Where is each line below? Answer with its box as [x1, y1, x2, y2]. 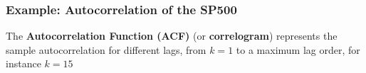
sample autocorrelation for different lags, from [6, 42, 206, 57]
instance [6, 56, 41, 71]
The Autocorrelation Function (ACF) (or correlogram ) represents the [6, 28, 338, 43]
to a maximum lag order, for [236, 42, 360, 57]
